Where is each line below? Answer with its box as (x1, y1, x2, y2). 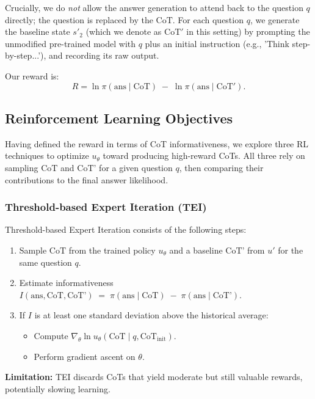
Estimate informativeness (19, 276, 114, 289)
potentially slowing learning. (5, 382, 110, 395)
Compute (34, 329, 68, 342)
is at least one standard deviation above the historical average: (34, 309, 269, 321)
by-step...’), (5, 49, 46, 62)
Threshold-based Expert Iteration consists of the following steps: (5, 223, 247, 236)
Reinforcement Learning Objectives (5, 108, 233, 127)
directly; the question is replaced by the (5, 13, 153, 26)
